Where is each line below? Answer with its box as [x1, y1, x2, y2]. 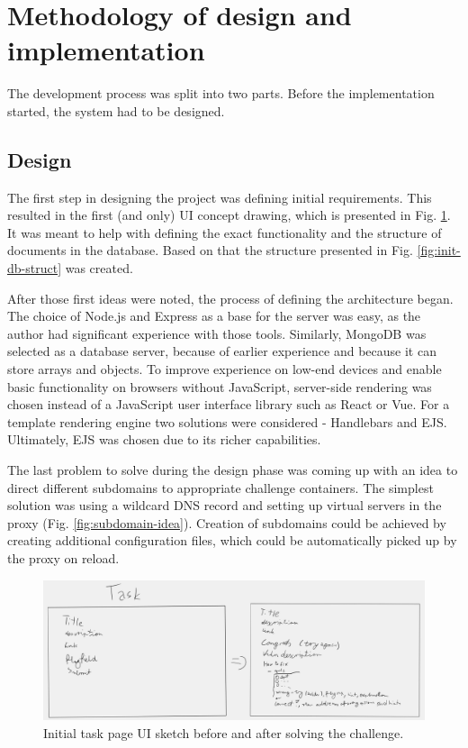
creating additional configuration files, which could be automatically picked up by [7, 531, 457, 550]
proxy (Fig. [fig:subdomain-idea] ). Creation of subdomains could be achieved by [7, 513, 446, 532]
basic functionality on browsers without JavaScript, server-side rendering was [7, 377, 432, 396]
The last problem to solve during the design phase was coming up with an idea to [7, 461, 458, 479]
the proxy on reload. [7, 548, 120, 567]
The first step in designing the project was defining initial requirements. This [7, 187, 432, 206]
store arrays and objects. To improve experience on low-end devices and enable [7, 360, 442, 379]
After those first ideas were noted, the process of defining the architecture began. [7, 288, 454, 307]
